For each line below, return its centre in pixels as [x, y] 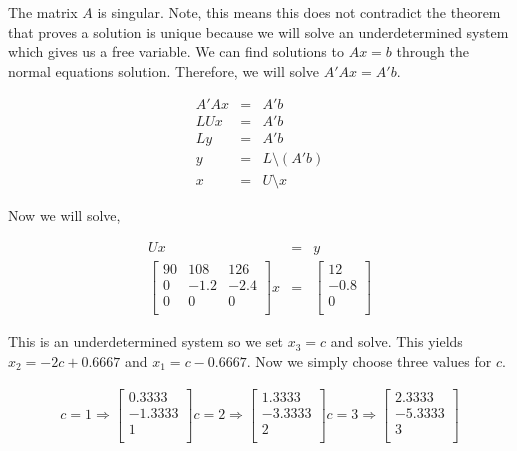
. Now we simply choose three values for [369, 360]
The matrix [43, 12]
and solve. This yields [396, 341]
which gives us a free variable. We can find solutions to [176, 51]
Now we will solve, [64, 214]
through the [432, 51]
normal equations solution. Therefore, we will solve [164, 70]
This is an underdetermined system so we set [146, 341]
